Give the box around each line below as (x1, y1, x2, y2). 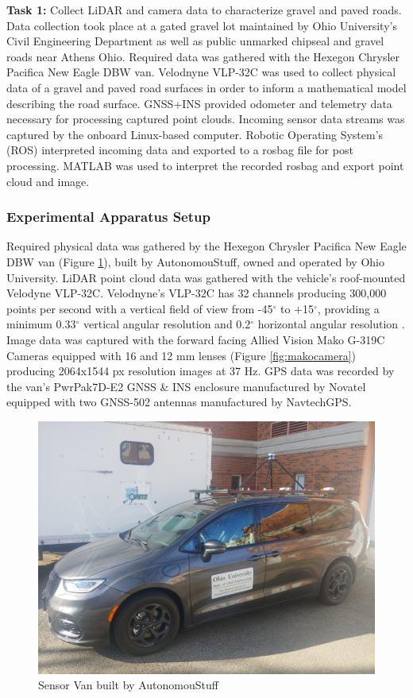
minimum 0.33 (6, 316, 76, 332)
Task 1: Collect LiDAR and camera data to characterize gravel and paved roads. (6, 2, 402, 17)
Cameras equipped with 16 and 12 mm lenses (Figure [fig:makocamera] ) (6, 347, 356, 363)
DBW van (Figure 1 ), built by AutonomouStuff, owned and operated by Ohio (6, 253, 384, 270)
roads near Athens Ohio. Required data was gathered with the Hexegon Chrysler (6, 48, 400, 64)
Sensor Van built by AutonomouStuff (38, 677, 218, 693)
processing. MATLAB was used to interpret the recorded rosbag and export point (6, 157, 404, 173)
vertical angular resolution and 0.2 (83, 316, 251, 332)
